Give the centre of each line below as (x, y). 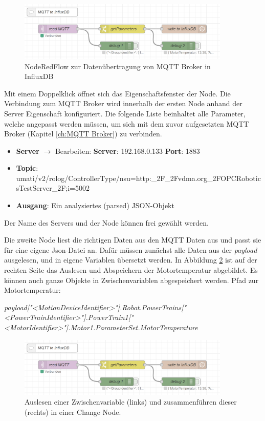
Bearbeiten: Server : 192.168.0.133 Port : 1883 (127, 151)
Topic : (27, 168)
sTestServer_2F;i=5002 (53, 188)
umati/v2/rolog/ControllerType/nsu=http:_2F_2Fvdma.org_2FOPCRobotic (138, 178)
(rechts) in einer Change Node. (73, 412)
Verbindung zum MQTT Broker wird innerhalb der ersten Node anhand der (123, 103)
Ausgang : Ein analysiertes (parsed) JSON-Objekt (95, 205)
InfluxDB (39, 76)
